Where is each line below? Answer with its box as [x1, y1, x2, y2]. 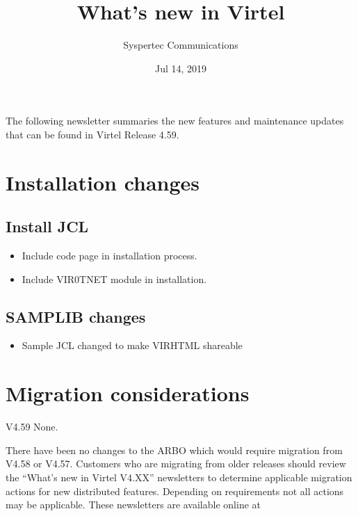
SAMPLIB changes [6, 305, 146, 327]
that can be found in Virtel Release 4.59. [6, 127, 179, 141]
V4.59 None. [6, 419, 58, 434]
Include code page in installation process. [22, 248, 197, 263]
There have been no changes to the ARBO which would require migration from [6, 442, 343, 457]
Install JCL [6, 216, 89, 237]
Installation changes [6, 168, 200, 196]
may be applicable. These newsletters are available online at [6, 497, 261, 512]
